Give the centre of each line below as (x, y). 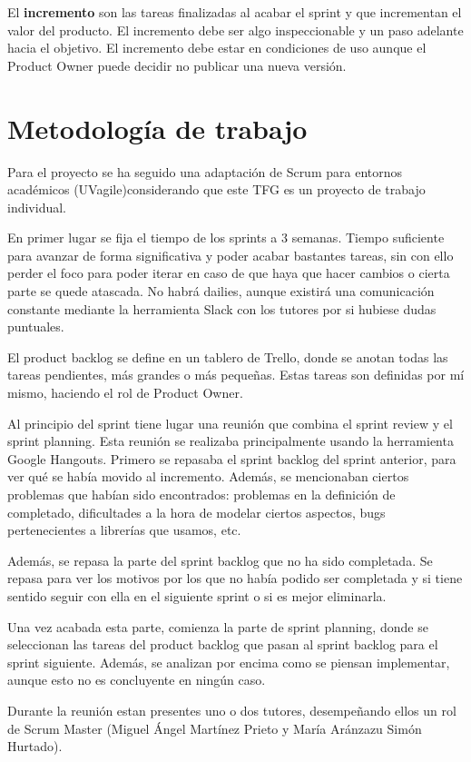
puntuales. (36, 327)
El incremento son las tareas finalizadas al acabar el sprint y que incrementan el (235, 12)
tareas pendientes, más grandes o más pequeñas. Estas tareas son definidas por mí (236, 375)
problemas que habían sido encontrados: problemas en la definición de (201, 494)
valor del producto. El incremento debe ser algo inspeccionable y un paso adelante (235, 30)
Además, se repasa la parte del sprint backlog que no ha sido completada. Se (220, 560)
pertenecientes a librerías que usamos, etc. (124, 530)
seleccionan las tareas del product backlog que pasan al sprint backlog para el (223, 644)
